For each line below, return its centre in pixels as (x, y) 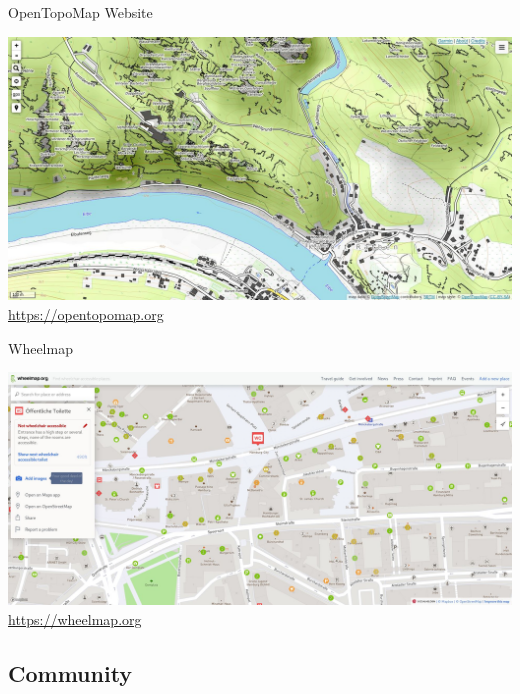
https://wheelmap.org (75, 619)
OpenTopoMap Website (80, 12)
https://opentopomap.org (86, 314)
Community (70, 673)
